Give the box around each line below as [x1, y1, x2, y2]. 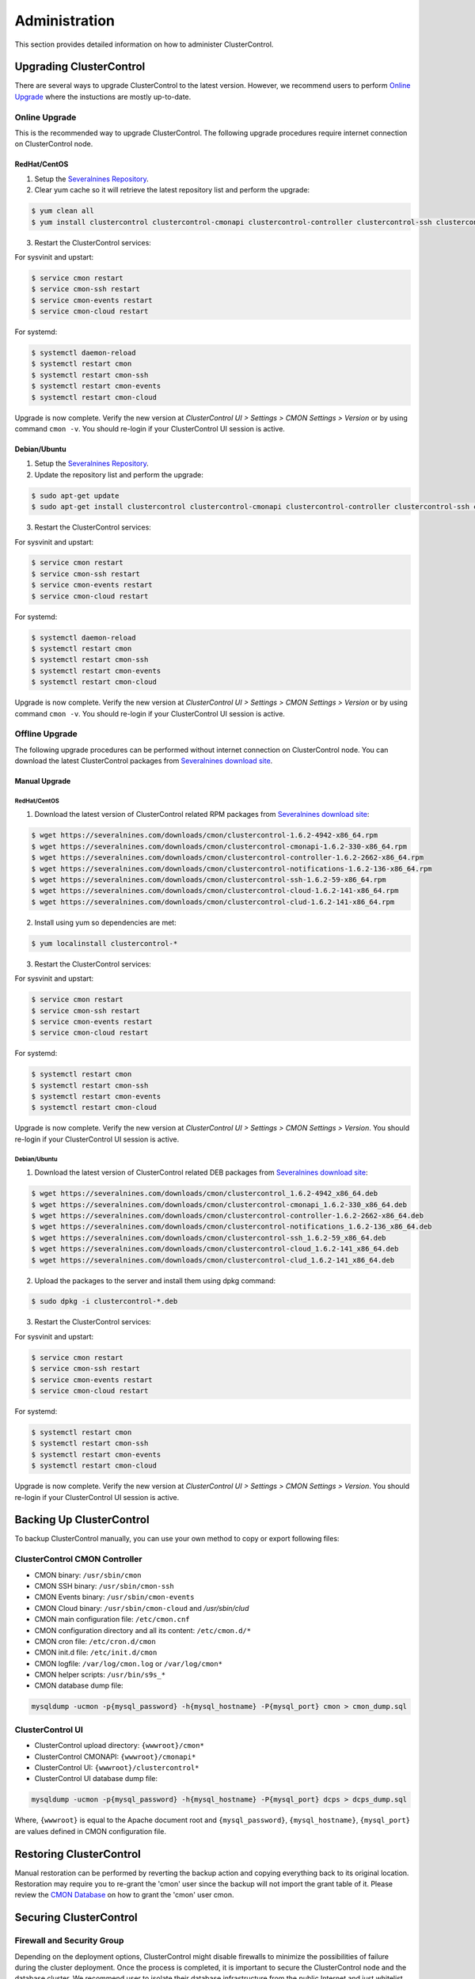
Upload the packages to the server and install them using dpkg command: [34, 1275, 276, 1286]
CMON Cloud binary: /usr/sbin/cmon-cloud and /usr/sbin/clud [34, 1603, 249, 1612]
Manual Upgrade [14, 777, 71, 786]
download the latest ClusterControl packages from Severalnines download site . [14, 756, 273, 765]
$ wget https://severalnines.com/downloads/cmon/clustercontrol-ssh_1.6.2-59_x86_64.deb [31, 1233, 387, 1242]
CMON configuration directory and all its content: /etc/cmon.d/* [34, 1625, 252, 1635]
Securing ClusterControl [14, 1911, 138, 1924]
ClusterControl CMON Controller [14, 1554, 142, 1565]
